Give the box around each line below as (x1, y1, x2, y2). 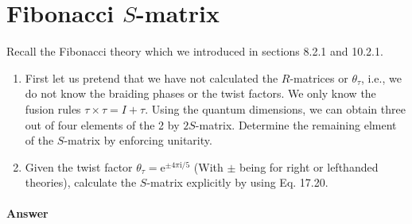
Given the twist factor (25, 158, 133, 175)
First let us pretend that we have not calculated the (25, 69, 278, 86)
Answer (6, 205, 49, 222)
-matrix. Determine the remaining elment (195, 116, 397, 133)
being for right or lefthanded (239, 158, 379, 175)
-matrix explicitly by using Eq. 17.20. (146, 174, 328, 191)
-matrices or (290, 69, 348, 86)
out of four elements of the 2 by (25, 116, 180, 133)
